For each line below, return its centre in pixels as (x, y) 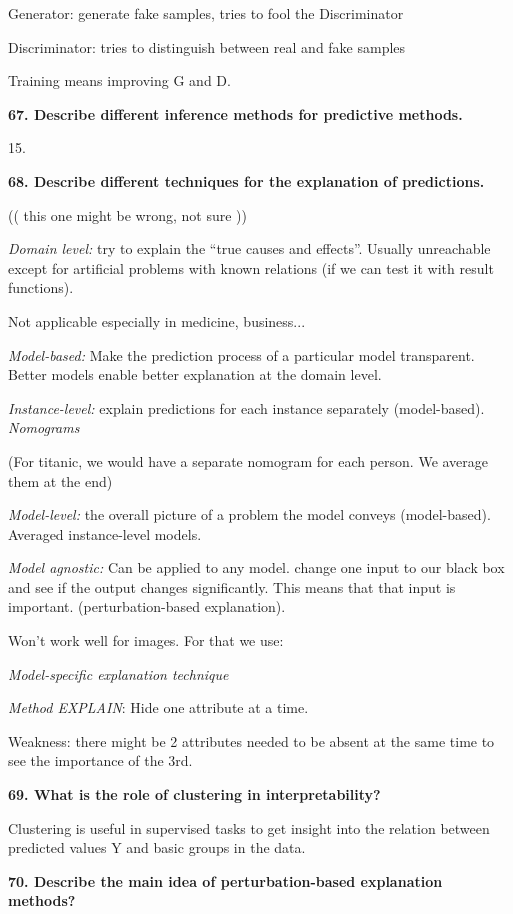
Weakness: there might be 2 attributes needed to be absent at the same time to (251, 740)
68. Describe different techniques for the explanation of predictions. (246, 180)
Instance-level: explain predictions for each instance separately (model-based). (246, 407)
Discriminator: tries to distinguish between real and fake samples (207, 46)
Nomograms (44, 427)
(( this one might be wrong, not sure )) (128, 214)
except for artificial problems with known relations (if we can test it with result (251, 267)
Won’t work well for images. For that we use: (146, 640)
